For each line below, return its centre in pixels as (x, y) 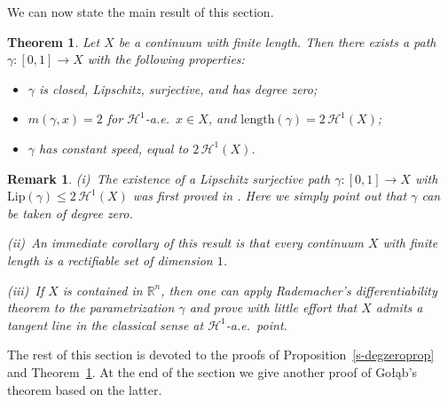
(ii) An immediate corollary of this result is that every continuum (185, 243)
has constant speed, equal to (114, 148)
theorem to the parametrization (91, 307)
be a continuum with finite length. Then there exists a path (277, 41)
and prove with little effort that (273, 307)
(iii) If (26, 290)
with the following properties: (166, 59)
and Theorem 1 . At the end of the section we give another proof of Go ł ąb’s (212, 371)
